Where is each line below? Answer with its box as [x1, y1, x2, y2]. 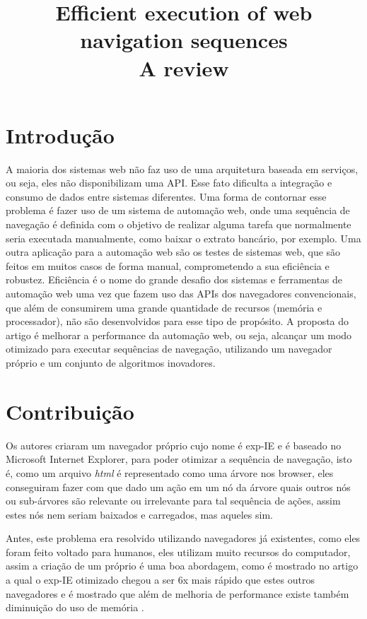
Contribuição [6, 396, 134, 425]
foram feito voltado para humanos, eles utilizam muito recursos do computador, [6, 544, 351, 559]
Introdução [6, 120, 115, 149]
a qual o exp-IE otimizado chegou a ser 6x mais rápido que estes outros [6, 572, 315, 587]
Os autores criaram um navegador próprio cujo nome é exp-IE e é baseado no [6, 437, 342, 452]
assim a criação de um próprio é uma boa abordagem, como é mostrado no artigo [6, 558, 359, 573]
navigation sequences [80, 25, 288, 54]
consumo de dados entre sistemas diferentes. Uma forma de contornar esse [6, 189, 327, 204]
